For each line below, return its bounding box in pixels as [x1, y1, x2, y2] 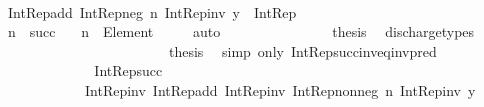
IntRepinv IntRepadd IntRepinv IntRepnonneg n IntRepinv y [84, 79, 476, 100]
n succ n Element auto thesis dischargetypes [7, 21, 475, 42]
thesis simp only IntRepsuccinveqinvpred [168, 40, 437, 61]
